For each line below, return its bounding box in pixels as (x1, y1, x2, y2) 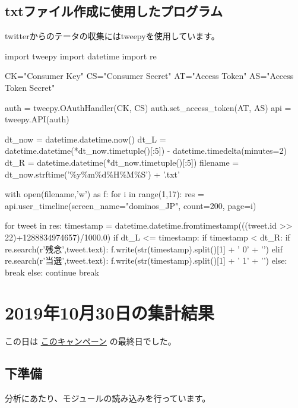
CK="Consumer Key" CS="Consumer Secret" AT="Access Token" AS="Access (5, 69, 294, 82)
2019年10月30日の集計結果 (5, 301, 214, 325)
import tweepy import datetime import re (5, 49, 157, 62)
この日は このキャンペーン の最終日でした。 (5, 335, 176, 347)
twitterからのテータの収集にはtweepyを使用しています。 (5, 30, 220, 42)
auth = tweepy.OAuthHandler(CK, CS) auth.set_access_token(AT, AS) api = (5, 101, 291, 113)
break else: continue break (5, 265, 99, 278)
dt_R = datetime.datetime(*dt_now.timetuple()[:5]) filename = (5, 156, 239, 168)
